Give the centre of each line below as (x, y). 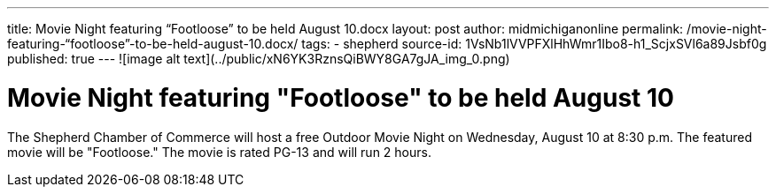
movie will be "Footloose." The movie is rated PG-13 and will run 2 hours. (219, 152)
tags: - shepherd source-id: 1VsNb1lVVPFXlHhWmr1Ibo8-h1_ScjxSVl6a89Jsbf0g (534, 44)
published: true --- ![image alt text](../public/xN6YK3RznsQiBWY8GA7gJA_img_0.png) (259, 59)
